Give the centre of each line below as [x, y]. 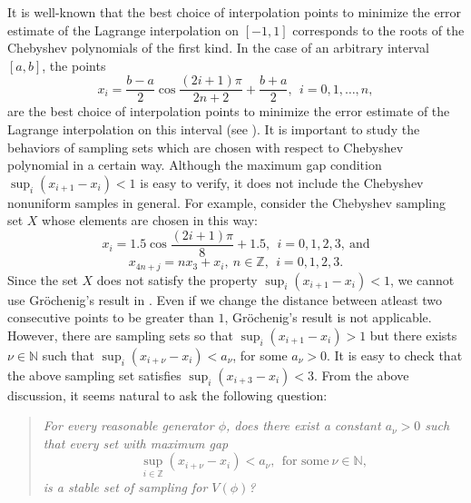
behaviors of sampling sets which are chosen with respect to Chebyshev [206, 147]
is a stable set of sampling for [125, 486]
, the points [74, 65]
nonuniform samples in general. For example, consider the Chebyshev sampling [226, 202]
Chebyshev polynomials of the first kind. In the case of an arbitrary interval [218, 48]
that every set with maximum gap [136, 443]
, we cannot [422, 279]
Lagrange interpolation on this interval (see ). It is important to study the [214, 129]
